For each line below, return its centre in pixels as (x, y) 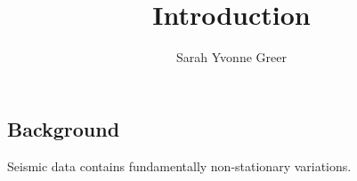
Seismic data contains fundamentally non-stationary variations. (179, 165)
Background (64, 128)
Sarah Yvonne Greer (231, 57)
